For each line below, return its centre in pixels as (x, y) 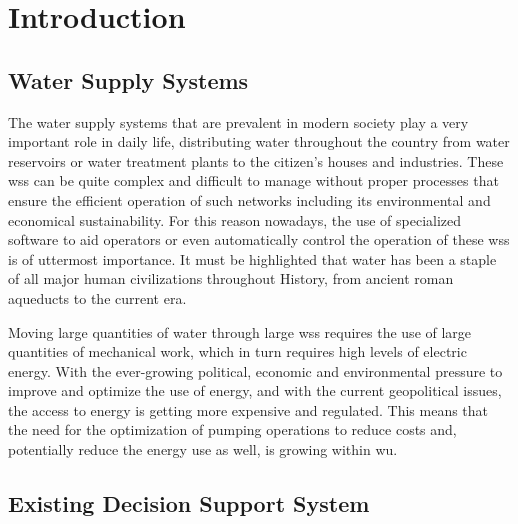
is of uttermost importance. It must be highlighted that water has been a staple (252, 258)
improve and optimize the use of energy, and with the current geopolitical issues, (255, 390)
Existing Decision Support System (189, 503)
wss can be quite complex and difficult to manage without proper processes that (253, 180)
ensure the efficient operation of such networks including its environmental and (249, 199)
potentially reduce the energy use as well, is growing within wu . (203, 449)
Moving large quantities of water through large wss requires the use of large (240, 331)
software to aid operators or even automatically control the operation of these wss (259, 239)
